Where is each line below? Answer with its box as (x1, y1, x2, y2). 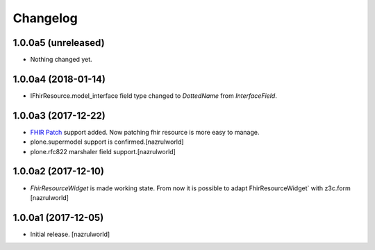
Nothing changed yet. (30, 56, 93, 64)
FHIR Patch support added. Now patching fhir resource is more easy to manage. (30, 128, 260, 136)
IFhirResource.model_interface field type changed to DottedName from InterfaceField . (30, 91, 277, 100)
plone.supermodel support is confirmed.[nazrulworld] (30, 137, 184, 146)
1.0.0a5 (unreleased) (12, 37, 105, 49)
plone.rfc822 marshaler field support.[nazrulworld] (30, 147, 176, 156)
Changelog (12, 10, 78, 26)
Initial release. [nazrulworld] (30, 230, 110, 238)
